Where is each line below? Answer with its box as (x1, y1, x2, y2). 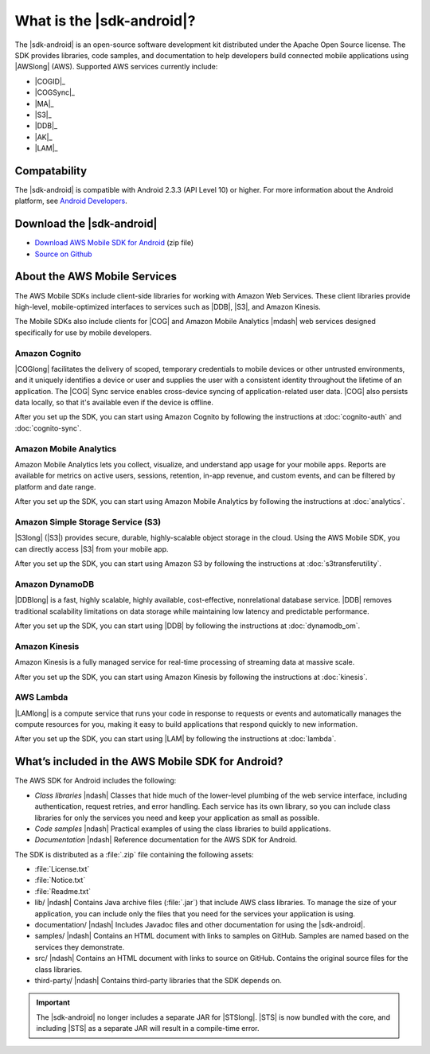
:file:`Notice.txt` (34, 876, 86, 885)
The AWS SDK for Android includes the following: (14, 776, 177, 786)
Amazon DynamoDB (14, 578, 95, 589)
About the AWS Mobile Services (14, 270, 177, 283)
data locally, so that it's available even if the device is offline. (14, 398, 214, 408)
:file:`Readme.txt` (34, 886, 92, 896)
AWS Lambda (14, 692, 68, 703)
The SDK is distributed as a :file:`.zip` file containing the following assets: (14, 849, 254, 859)
